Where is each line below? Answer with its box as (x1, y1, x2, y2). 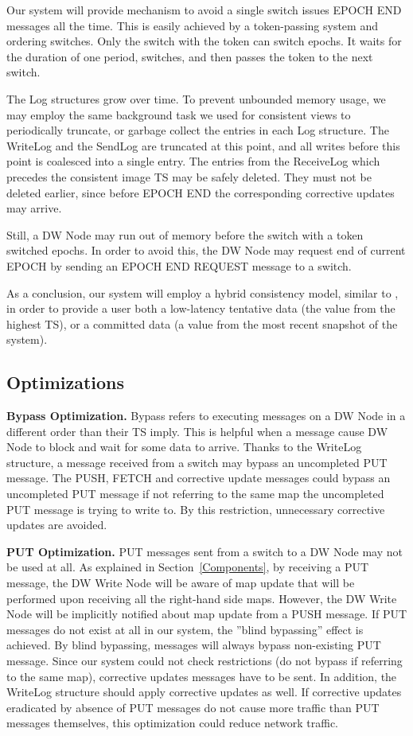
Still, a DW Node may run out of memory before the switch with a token (6, 226, 364, 243)
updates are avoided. (6, 516, 107, 533)
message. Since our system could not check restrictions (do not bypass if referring (6, 652, 403, 668)
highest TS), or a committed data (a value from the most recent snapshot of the (6, 315, 398, 332)
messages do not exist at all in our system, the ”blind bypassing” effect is (6, 621, 364, 637)
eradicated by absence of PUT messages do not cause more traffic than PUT (6, 699, 380, 715)
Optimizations (6, 370, 125, 395)
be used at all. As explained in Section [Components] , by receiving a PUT (6, 559, 369, 575)
